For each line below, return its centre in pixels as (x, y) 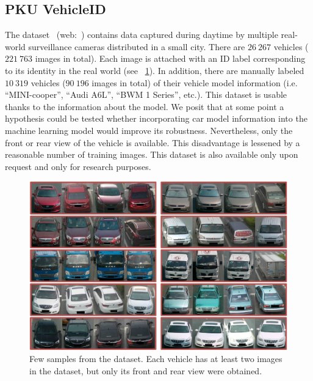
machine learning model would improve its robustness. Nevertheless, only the (149, 130)
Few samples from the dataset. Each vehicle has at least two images (156, 359)
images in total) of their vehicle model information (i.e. (195, 82)
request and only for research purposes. (78, 166)
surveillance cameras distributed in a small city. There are (137, 46)
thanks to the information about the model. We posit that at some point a (145, 106)
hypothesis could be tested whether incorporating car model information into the (156, 118)
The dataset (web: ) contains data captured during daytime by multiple (142, 35)
